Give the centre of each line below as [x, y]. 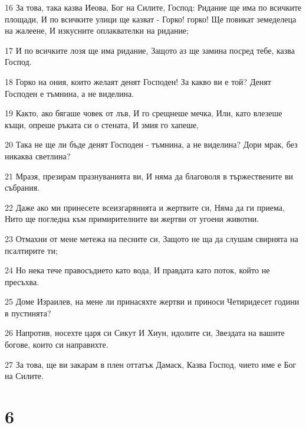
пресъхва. [22, 281]
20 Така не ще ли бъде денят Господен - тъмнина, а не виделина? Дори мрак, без [151, 144]
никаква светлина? [38, 156]
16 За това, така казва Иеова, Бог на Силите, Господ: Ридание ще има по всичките [153, 7]
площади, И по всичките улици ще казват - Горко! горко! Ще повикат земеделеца [151, 19]
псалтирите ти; [31, 250]
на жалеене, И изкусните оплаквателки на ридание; [97, 30]
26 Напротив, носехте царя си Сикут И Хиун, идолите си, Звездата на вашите [145, 333]
